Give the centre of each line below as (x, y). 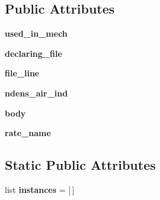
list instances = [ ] (40, 189)
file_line (22, 73)
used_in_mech (36, 33)
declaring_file (33, 53)
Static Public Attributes (80, 165)
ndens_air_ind (36, 93)
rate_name (28, 133)
